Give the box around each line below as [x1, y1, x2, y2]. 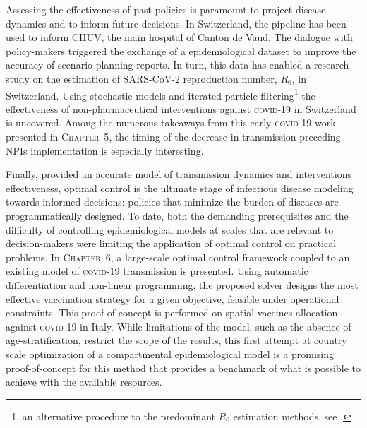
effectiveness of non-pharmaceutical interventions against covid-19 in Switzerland [6, 101, 356, 116]
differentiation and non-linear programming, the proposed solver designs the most [6, 277, 359, 292]
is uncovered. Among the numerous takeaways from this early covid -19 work [6, 115, 336, 130]
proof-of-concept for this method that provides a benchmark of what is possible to [6, 360, 361, 375]
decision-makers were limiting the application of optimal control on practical [6, 236, 337, 251]
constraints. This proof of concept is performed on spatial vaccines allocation [6, 305, 338, 320]
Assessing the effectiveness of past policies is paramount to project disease [6, 2, 326, 16]
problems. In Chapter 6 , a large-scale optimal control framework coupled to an [6, 249, 350, 264]
